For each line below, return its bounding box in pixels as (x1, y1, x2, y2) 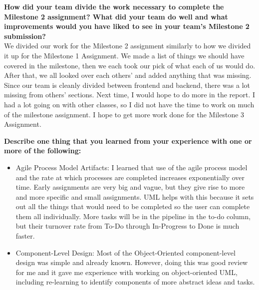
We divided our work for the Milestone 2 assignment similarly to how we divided (4, 40, 251, 51)
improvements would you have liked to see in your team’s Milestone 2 (4, 21, 250, 31)
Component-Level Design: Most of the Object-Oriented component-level (15, 247, 236, 258)
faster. (15, 231, 35, 241)
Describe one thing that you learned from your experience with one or (4, 135, 252, 146)
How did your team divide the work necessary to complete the (4, 1, 224, 11)
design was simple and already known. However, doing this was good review (15, 257, 248, 268)
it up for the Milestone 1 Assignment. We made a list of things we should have (4, 50, 245, 60)
